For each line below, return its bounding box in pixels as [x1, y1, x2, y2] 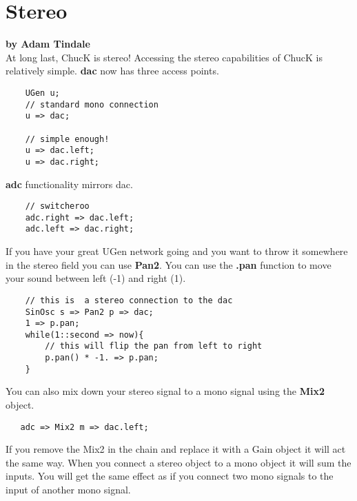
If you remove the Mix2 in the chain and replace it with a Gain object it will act [6, 442, 346, 456]
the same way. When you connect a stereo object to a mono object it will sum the [6, 455, 351, 469]
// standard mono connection [25, 99, 159, 110]
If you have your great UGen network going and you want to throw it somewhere [6, 244, 348, 258]
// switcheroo [25, 201, 90, 212]
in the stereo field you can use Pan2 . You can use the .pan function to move [6, 257, 331, 272]
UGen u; [25, 88, 60, 98]
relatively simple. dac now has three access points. [6, 63, 219, 78]
